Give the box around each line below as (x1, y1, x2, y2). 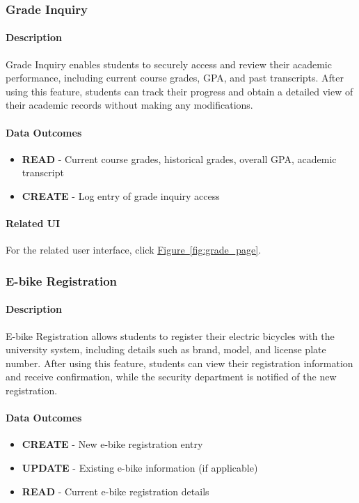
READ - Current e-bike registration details (22, 483, 209, 498)
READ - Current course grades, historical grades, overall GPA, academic (22, 151, 337, 166)
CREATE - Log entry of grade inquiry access (22, 189, 220, 203)
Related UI (6, 216, 61, 231)
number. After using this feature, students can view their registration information (6, 355, 353, 370)
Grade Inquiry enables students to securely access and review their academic (6, 56, 332, 71)
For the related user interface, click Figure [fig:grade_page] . (6, 242, 262, 257)
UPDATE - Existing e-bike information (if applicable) (22, 460, 258, 474)
